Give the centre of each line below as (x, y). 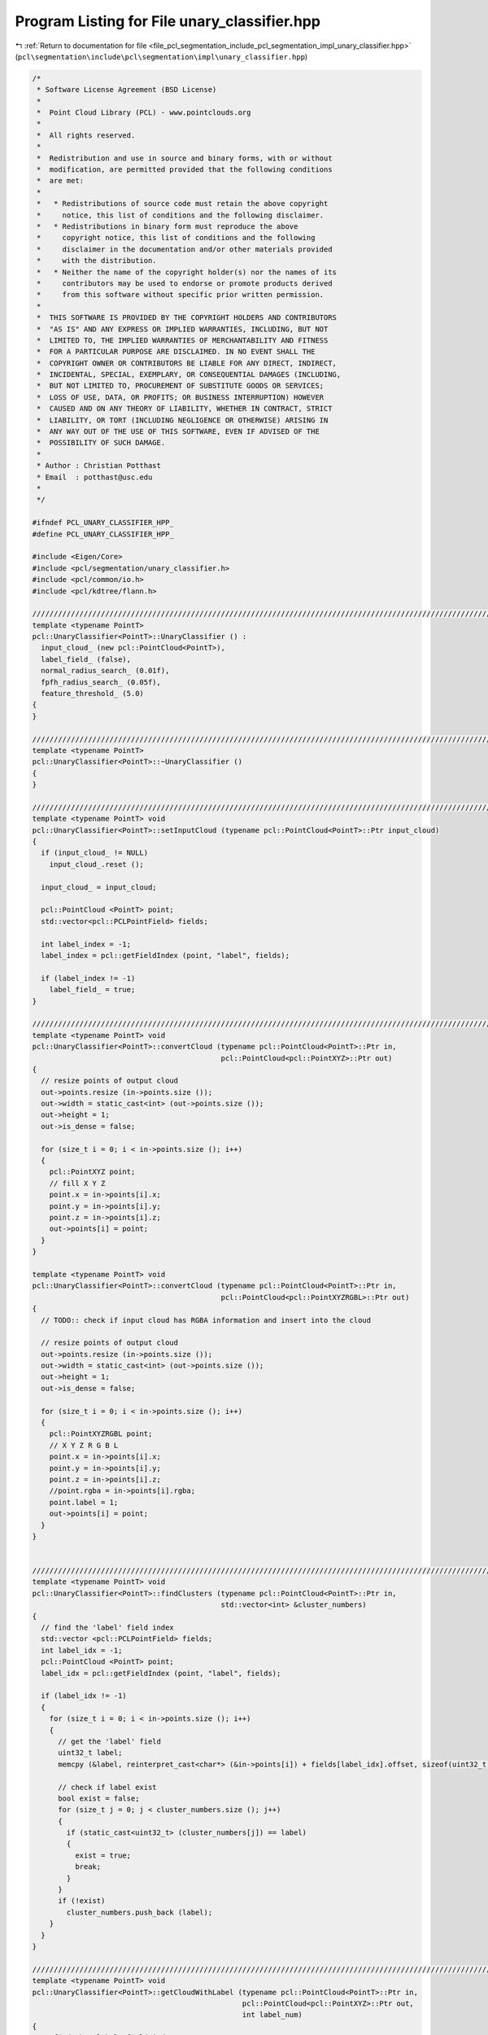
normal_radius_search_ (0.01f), (105, 671)
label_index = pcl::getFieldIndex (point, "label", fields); (166, 955)
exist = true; (103, 1855)
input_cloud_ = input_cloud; (99, 887)
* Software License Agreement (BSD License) (127, 90)
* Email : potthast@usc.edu (95, 477)
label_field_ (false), (86, 659)
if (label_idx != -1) (84, 1696)
